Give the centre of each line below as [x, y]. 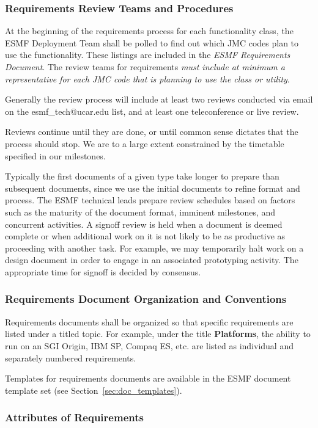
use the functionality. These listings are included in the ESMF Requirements [148, 55]
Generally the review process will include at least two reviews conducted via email [159, 99]
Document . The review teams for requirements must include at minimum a [145, 67]
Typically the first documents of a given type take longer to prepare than [142, 176]
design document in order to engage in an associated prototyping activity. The [152, 260]
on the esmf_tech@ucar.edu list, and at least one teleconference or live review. [152, 111]
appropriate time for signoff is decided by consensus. [103, 271]
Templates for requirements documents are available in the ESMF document [148, 378]
